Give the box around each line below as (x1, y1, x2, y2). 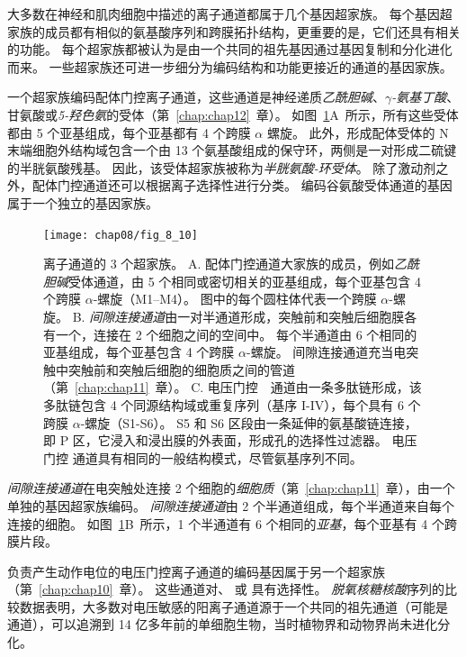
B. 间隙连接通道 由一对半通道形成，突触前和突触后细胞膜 (72, 306, 405, 325)
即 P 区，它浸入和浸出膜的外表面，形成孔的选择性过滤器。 (43, 431, 388, 450)
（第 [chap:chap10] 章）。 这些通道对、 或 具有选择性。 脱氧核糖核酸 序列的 (7, 579, 445, 598)
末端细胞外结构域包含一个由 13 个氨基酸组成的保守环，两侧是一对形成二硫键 (7, 141, 457, 160)
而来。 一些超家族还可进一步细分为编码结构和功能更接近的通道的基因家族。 (7, 57, 453, 76)
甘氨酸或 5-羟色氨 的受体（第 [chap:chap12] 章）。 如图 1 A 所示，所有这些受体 (7, 105, 459, 123)
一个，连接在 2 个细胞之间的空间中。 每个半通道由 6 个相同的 (55, 324, 417, 343)
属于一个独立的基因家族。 (7, 193, 158, 212)
